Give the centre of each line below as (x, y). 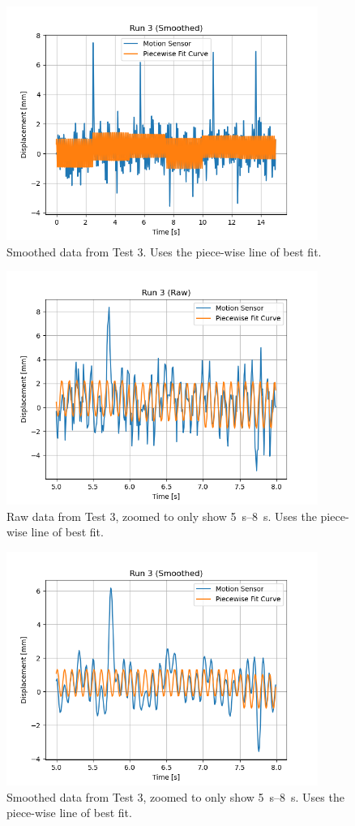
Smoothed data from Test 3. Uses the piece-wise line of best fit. (164, 251)
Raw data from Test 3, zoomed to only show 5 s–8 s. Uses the (162, 516)
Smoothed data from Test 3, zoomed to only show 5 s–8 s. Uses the (175, 796)
